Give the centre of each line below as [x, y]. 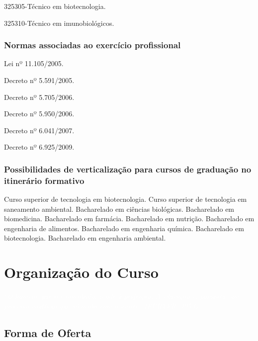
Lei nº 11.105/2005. [34, 63]
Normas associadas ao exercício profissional [92, 45]
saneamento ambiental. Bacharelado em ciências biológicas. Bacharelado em [119, 209]
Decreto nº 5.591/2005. [39, 80]
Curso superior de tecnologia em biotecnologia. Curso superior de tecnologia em [126, 199]
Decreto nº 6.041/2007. [39, 130]
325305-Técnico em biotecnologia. [55, 6]
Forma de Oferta [48, 332]
